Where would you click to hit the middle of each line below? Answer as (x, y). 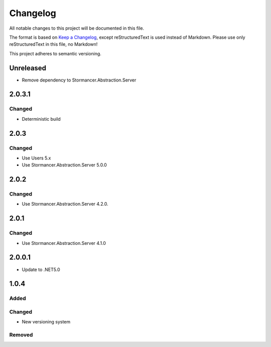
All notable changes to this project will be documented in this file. (77, 28)
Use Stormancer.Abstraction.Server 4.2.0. (65, 204)
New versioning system (46, 322)
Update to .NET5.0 (41, 270)
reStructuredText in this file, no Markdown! (53, 44)
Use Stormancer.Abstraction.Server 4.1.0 (64, 243)
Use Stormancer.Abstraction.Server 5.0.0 (64, 165)
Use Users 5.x (36, 158)
